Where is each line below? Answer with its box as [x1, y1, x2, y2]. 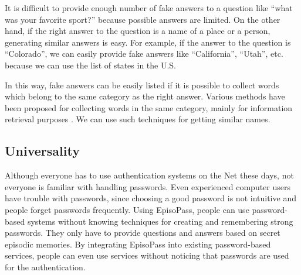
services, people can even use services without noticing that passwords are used [5, 249, 289, 262]
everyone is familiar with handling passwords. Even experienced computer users [5, 180, 291, 192]
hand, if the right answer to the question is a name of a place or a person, [5, 25, 270, 37]
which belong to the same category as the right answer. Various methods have [5, 90, 285, 102]
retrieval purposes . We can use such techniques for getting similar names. [5, 113, 270, 125]
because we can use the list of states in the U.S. [5, 59, 176, 71]
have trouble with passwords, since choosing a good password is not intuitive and [5, 192, 296, 204]
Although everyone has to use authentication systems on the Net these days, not [5, 169, 294, 181]
